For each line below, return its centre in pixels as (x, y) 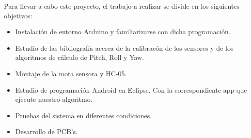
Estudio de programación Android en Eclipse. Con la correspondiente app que (131, 90)
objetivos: (18, 15)
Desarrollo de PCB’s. (47, 131)
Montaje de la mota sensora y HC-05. (71, 73)
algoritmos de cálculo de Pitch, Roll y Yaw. (80, 57)
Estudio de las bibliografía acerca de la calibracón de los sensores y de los (124, 48)
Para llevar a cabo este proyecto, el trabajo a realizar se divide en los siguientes (122, 6)
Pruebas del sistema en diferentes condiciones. (84, 115)
